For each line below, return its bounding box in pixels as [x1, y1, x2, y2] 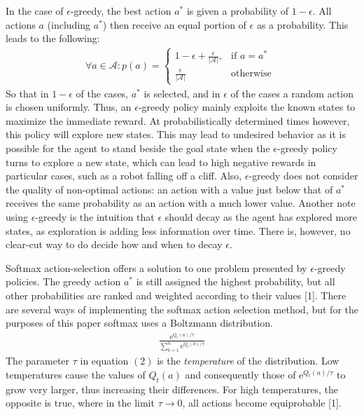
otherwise [231, 69, 272, 79]
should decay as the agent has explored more [164, 209, 357, 224]
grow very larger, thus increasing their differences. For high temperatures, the [6, 381, 338, 396]
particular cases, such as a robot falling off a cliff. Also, [6, 168, 242, 183]
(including [47, 17, 91, 32]
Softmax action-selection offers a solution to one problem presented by [6, 260, 307, 275]
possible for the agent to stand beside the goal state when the [6, 140, 270, 155]
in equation [80, 353, 129, 368]
